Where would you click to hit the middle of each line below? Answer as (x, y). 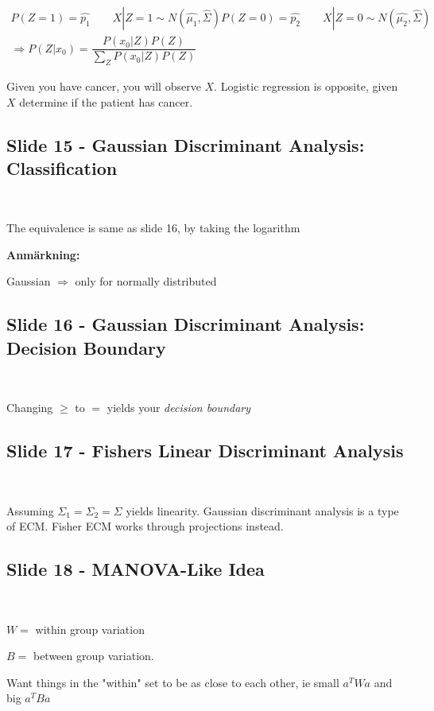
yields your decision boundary (179, 408)
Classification (62, 167)
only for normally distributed (146, 281)
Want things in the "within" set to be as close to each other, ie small (173, 682)
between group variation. (93, 656)
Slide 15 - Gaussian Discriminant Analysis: (186, 144)
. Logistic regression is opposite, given (306, 85)
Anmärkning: (43, 254)
